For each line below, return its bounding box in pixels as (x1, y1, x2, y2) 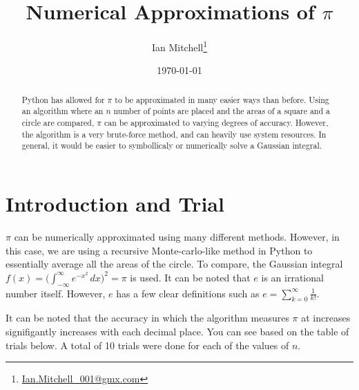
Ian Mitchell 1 (151, 38, 208, 54)
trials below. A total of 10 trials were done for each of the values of (6, 337, 289, 352)
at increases (301, 310, 351, 325)
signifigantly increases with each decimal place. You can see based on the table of (6, 324, 349, 338)
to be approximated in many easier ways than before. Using (115, 93, 329, 105)
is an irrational (261, 270, 324, 284)
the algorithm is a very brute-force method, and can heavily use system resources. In (21, 128, 327, 140)
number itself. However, (6, 286, 106, 300)
